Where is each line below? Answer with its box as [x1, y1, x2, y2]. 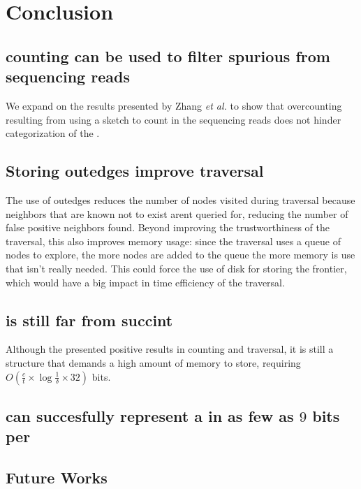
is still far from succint [6, 309, 173, 330]
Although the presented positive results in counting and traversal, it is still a [6, 342, 334, 356]
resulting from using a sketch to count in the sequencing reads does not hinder [6, 112, 341, 126]
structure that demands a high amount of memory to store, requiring [6, 355, 301, 370]
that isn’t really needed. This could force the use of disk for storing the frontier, [6, 261, 347, 275]
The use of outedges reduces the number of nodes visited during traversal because [6, 192, 355, 207]
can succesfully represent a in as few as [6, 404, 294, 426]
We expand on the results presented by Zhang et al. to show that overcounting [6, 98, 342, 112]
